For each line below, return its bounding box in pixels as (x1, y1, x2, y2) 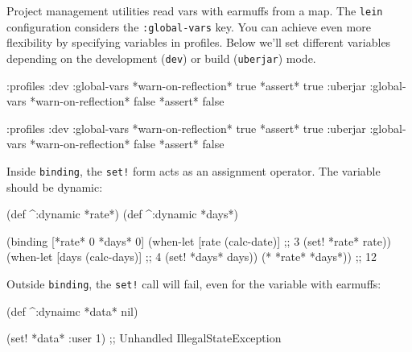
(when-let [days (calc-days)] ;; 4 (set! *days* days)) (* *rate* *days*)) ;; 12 (6, 248, 377, 265)
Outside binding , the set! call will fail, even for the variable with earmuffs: (6, 275, 381, 292)
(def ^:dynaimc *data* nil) (6, 302, 138, 319)
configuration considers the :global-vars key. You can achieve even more (6, 18, 371, 35)
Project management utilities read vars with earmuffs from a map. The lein (6, 2, 383, 19)
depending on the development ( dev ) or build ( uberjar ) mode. (6, 49, 316, 66)
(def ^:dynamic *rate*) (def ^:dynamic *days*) (6, 205, 238, 222)
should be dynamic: (6, 178, 103, 195)
